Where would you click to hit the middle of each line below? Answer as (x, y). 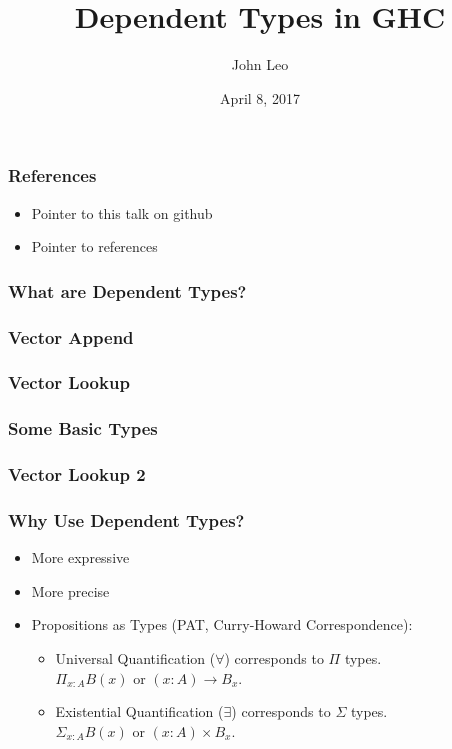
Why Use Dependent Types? (126, 519)
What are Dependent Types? (127, 290)
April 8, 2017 (260, 97)
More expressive (80, 557)
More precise (70, 590)
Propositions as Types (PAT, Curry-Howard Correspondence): (222, 624)
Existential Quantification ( (139, 711)
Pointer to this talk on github (122, 212)
